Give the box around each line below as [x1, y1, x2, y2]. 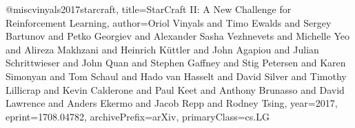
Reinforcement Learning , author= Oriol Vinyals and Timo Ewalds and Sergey [6, 15, 332, 29]
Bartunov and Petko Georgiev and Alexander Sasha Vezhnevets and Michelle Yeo [6, 29, 349, 43]
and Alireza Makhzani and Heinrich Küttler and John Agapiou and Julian [6, 42, 319, 56]
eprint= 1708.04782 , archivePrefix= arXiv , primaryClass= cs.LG [6, 109, 270, 123]
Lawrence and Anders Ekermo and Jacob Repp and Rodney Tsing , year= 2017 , [6, 96, 338, 110]
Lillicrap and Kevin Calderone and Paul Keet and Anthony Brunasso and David [6, 82, 345, 97]
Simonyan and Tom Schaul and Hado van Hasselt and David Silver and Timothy [6, 68, 347, 83]
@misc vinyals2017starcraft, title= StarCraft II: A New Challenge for [6, 2, 292, 16]
